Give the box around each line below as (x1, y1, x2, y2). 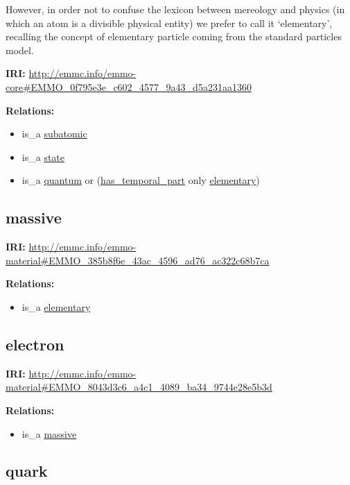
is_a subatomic (21, 126, 87, 141)
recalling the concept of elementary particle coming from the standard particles (6, 29, 342, 44)
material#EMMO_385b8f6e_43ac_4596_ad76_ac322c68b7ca (6, 253, 270, 267)
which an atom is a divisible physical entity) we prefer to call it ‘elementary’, (6, 15, 333, 30)
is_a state (21, 149, 64, 164)
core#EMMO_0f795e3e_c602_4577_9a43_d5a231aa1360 (6, 79, 252, 94)
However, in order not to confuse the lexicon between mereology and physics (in (6, 2, 345, 16)
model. (6, 42, 34, 57)
